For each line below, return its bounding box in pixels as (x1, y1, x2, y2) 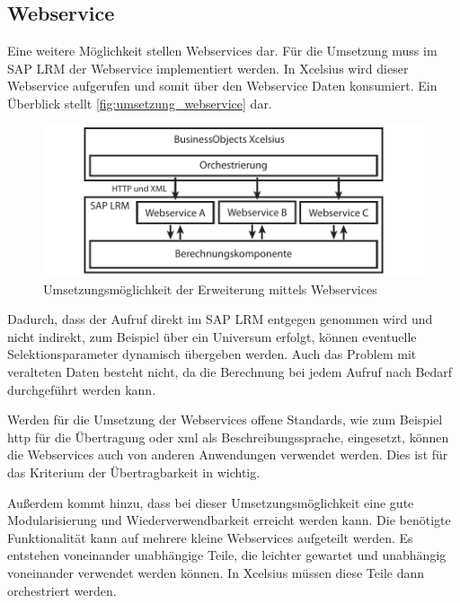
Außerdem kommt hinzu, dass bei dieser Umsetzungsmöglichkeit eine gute (7, 493, 414, 511)
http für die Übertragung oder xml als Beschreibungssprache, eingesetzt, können (7, 427, 449, 446)
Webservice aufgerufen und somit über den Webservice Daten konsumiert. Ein (7, 76, 438, 95)
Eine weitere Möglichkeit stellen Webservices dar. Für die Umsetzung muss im (7, 41, 438, 60)
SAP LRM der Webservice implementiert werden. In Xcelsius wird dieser (7, 58, 409, 77)
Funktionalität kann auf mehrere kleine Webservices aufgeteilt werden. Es (7, 528, 413, 546)
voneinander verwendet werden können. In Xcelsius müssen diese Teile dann (7, 563, 425, 581)
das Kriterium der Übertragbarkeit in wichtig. (7, 462, 261, 481)
